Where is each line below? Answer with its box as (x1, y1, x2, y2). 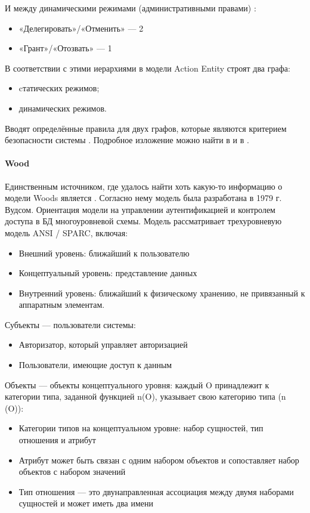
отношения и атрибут (18, 434, 96, 446)
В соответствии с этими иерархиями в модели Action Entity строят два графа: (5, 61, 290, 74)
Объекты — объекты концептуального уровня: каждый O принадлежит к (5, 378, 269, 391)
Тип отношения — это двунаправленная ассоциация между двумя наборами (18, 485, 294, 497)
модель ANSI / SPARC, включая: (5, 226, 128, 239)
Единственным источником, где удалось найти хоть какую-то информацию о (5, 180, 283, 192)
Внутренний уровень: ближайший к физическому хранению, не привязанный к (18, 286, 305, 299)
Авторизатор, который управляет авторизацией (18, 338, 188, 351)
